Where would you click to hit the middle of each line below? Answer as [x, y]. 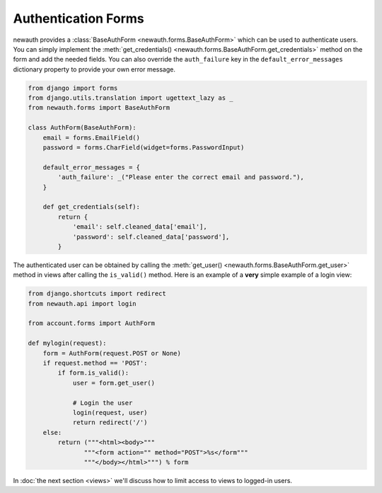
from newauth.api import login [82, 304]
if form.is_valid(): [93, 373]
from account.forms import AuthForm [92, 323]
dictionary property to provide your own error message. [94, 69]
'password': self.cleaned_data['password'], [151, 237]
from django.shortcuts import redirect [97, 294]
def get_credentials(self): [92, 207]
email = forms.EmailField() [92, 137]
